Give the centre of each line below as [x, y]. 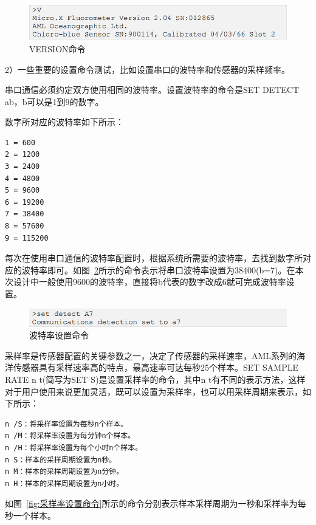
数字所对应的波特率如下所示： [64, 122]
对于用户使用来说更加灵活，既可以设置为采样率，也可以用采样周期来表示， [154, 391]
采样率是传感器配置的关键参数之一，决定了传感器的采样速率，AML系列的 [151, 355]
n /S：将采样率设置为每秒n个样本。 [67, 424]
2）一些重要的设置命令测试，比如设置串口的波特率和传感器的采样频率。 [147, 69]
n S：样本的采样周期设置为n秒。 [61, 460]
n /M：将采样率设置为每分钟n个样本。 [70, 436]
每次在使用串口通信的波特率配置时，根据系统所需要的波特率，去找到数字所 [154, 258]
